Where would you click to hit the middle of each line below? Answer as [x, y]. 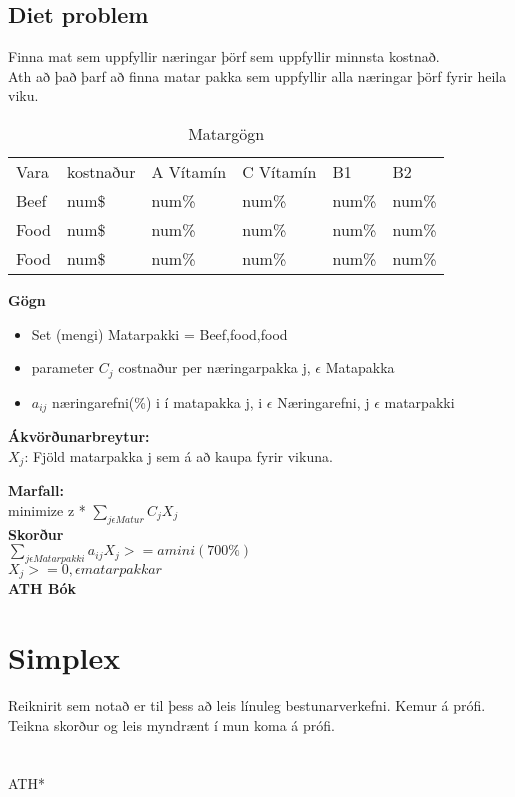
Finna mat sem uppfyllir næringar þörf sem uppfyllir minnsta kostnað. [224, 56]
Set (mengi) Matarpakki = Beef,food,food [159, 333]
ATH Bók [42, 588]
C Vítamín [279, 171]
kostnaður [101, 171]
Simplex [64, 657]
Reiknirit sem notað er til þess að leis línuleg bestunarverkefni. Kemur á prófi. [247, 705]
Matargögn [226, 133]
